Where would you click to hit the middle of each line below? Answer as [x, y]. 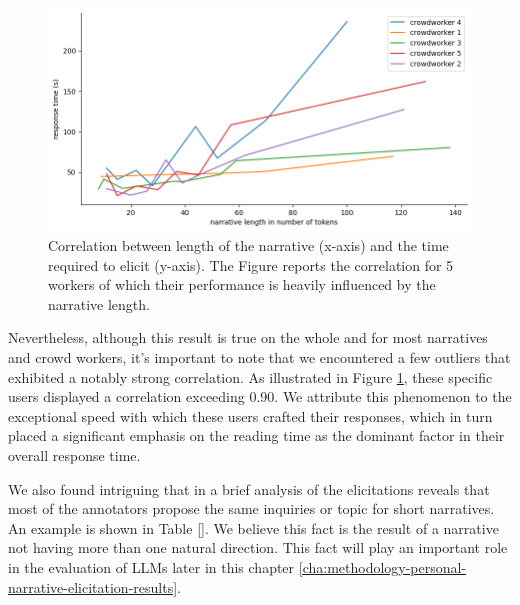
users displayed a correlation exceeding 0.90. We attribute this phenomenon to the [260, 396]
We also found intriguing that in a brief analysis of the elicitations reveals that [249, 488]
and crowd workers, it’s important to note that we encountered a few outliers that [259, 357]
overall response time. [74, 455]
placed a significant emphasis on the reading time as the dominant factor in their [256, 435]
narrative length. [99, 303]
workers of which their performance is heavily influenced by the [242, 284]
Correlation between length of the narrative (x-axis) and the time [248, 245]
